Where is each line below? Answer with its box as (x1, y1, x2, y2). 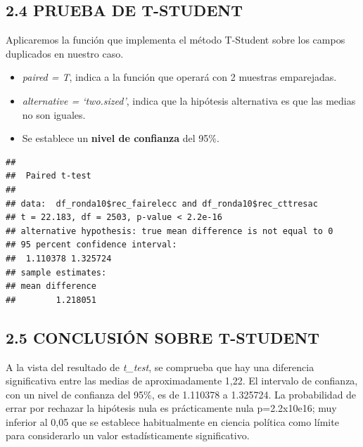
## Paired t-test (6, 171, 91, 181)
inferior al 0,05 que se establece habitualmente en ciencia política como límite (6, 414, 339, 429)
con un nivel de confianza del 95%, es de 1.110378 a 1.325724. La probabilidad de (6, 387, 357, 401)
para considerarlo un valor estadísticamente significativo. (6, 428, 250, 443)
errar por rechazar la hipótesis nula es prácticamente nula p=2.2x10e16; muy (6, 401, 337, 415)
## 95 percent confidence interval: (6, 240, 177, 250)
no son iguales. (22, 107, 86, 122)
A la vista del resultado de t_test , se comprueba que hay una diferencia (6, 359, 314, 374)
